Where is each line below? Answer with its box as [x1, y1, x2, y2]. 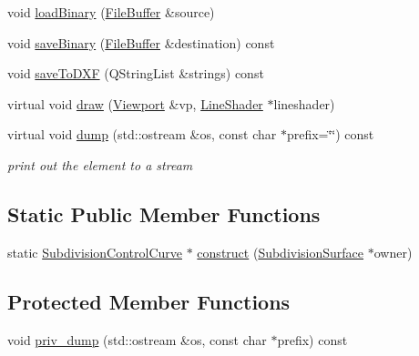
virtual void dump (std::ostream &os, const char [7, 125, 277, 144]
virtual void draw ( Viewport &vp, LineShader [7, 94, 263, 113]
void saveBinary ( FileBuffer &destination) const [7, 33, 275, 52]
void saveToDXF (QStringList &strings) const [7, 64, 264, 83]
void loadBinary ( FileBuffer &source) [7, 3, 215, 21]
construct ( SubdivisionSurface [197, 242, 364, 261]
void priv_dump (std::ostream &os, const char [7, 330, 267, 349]
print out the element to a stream [7, 155, 193, 174]
